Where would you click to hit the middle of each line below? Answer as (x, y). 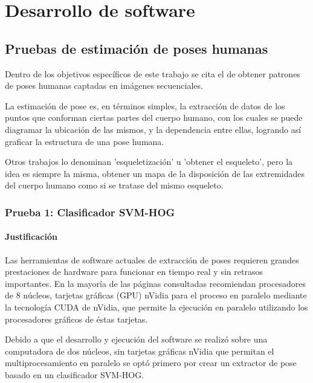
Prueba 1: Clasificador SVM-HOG (90, 212)
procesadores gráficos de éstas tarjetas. (76, 319)
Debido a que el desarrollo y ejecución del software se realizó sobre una (136, 339)
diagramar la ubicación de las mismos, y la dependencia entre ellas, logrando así (153, 129)
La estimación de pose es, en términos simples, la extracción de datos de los (145, 105)
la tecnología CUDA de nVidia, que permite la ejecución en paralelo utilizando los (156, 307)
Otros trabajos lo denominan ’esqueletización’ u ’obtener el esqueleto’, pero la (149, 162)
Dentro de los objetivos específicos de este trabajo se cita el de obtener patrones (153, 73)
